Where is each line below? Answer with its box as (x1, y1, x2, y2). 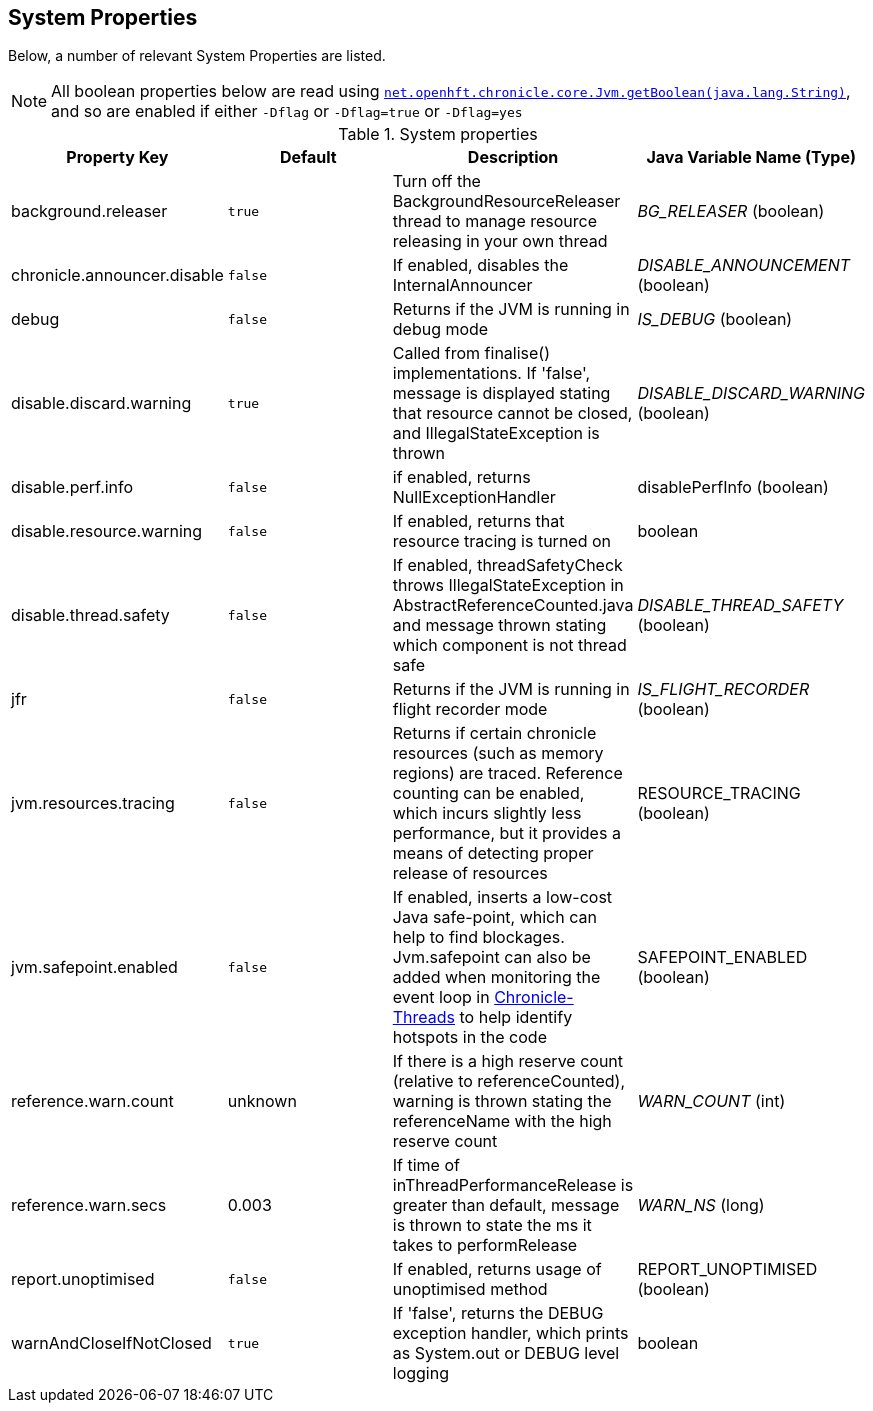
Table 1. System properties (338, 124, 538, 145)
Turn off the (392, 171, 481, 192)
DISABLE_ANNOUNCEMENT (637, 255, 851, 276)
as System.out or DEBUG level (392, 1343, 620, 1364)
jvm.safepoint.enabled (11, 957, 178, 978)
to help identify (459, 1007, 573, 1028)
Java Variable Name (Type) (646, 147, 856, 168)
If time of (392, 1155, 460, 1176)
